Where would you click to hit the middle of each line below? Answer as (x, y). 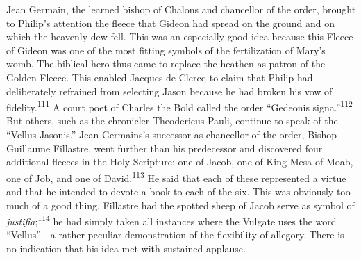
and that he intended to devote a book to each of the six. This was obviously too (178, 192)
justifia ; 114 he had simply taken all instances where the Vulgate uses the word (171, 220)
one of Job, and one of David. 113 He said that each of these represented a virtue (176, 177)
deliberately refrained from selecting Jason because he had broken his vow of (169, 91)
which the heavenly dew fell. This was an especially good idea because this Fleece (180, 36)
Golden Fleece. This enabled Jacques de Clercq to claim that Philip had (160, 77)
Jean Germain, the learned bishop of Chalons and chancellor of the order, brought (181, 9)
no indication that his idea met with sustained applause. (126, 249)
